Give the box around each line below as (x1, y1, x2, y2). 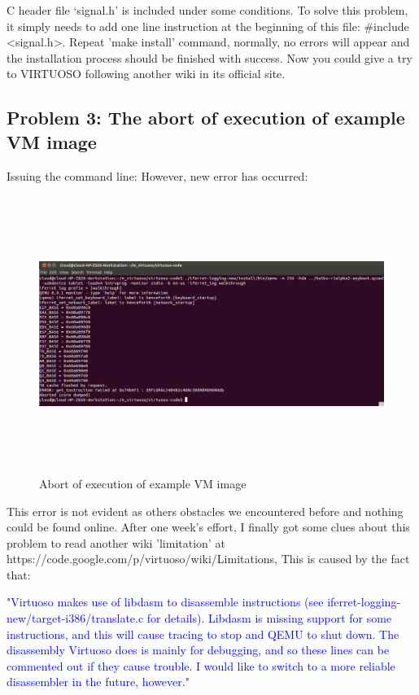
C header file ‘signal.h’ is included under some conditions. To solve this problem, (7, 2, 408, 18)
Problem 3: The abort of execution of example (7, 105, 405, 130)
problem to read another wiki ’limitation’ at (7, 534, 225, 551)
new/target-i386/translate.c (7, 610, 144, 627)
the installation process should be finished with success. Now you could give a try (7, 49, 412, 66)
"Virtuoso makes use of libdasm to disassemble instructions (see (7, 593, 324, 610)
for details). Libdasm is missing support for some (146, 610, 392, 627)
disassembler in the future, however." (7, 673, 190, 690)
